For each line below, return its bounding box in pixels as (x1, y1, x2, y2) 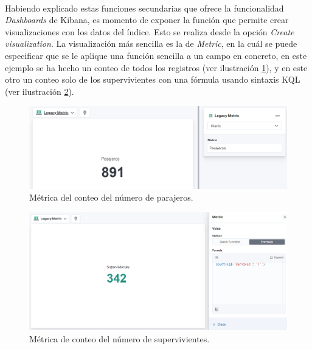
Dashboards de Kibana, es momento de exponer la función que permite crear (5, 13, 289, 26)
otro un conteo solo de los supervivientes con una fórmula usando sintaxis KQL (5, 73, 300, 86)
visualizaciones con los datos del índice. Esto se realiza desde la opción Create (5, 25, 294, 38)
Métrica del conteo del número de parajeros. (29, 191, 193, 204)
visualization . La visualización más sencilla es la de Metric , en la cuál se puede (5, 37, 297, 50)
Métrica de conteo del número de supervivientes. (29, 332, 210, 345)
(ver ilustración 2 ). (5, 85, 74, 97)
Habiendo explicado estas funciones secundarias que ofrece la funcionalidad (5, 1, 284, 14)
